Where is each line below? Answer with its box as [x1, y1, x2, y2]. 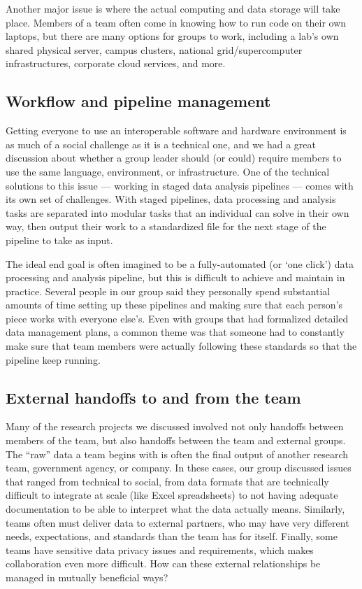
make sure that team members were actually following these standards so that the [6, 339, 357, 353]
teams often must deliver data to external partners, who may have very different [6, 515, 349, 530]
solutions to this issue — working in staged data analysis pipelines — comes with [6, 178, 354, 192]
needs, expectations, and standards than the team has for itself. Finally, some [6, 529, 338, 544]
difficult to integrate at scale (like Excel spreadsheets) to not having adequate [6, 488, 338, 502]
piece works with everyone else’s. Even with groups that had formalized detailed [6, 311, 349, 325]
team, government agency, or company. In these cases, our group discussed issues [6, 460, 352, 475]
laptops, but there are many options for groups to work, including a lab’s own [6, 29, 339, 43]
